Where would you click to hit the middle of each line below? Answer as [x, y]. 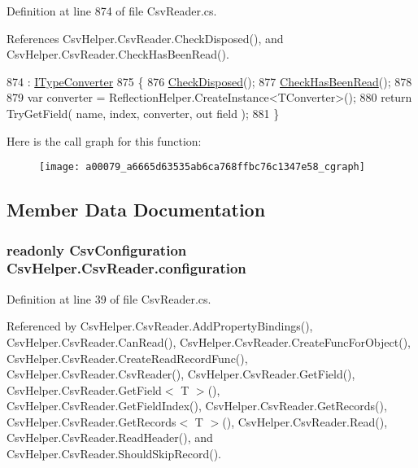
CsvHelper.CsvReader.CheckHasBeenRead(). [118, 54]
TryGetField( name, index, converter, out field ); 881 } [143, 113]
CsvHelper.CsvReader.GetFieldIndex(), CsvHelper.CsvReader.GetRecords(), [197, 406]
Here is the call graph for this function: [104, 140]
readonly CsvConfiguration [97, 249]
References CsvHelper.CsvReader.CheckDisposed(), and [145, 38]
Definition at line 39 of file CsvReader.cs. [109, 298]
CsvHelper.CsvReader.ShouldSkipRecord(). [114, 454]
